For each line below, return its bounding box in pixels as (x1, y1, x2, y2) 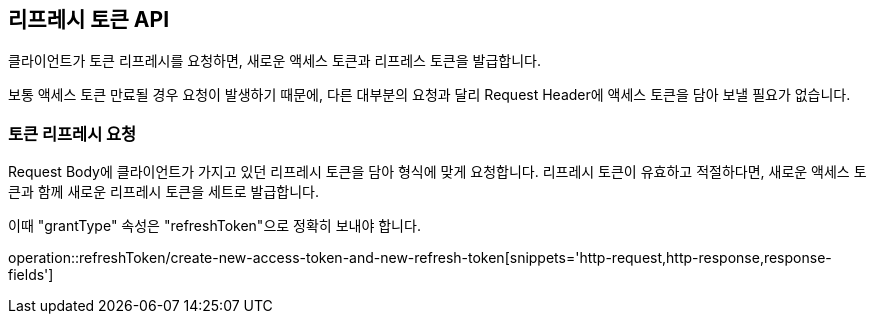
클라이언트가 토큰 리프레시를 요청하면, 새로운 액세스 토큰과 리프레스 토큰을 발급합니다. (8, 52, 541, 70)
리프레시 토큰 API (8, 7, 170, 32)
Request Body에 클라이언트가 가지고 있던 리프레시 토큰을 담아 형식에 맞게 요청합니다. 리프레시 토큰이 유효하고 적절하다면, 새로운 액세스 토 (8, 163, 867, 181)
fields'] (8, 266, 54, 284)
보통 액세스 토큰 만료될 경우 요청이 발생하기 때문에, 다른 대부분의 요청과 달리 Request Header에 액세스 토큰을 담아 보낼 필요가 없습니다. (8, 86, 851, 104)
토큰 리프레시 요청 (8, 123, 137, 144)
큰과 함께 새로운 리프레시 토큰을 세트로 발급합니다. (8, 183, 320, 201)
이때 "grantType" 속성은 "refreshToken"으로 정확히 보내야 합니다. (8, 217, 421, 235)
